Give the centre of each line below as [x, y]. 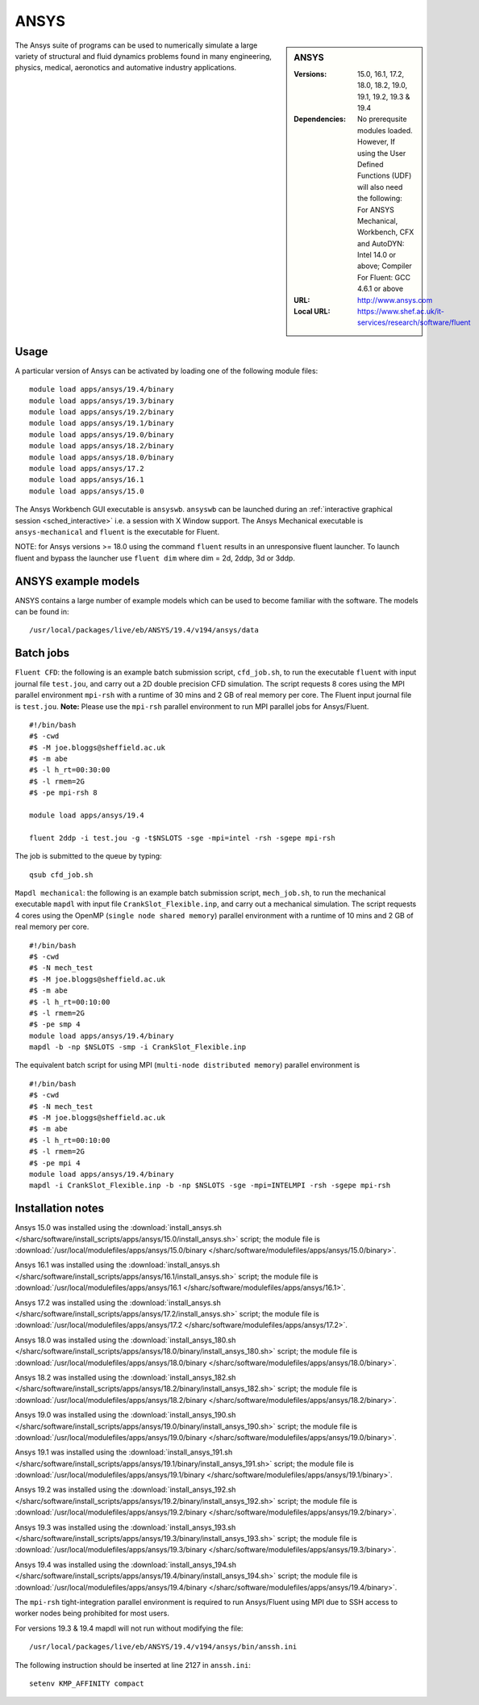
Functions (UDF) [385, 176]
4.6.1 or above [380, 289]
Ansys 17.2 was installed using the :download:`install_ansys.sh [118, 1302]
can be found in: [42, 612]
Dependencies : [320, 119]
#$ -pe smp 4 [55, 1025]
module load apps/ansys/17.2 [87, 469]
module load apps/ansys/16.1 [87, 480]
